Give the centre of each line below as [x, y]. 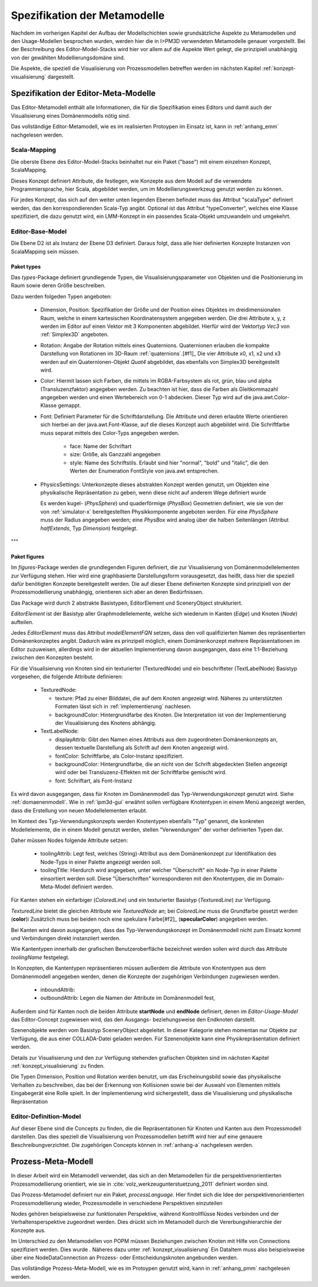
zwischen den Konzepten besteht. [52, 658]
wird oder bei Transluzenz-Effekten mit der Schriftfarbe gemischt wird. [141, 772]
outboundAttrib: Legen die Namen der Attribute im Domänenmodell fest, [128, 998]
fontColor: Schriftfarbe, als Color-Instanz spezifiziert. [119, 756]
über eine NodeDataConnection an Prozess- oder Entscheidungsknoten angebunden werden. [125, 1258]
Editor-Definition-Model [46, 1117]
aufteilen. [22, 622]
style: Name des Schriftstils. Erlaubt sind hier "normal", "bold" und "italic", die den [169, 463]
